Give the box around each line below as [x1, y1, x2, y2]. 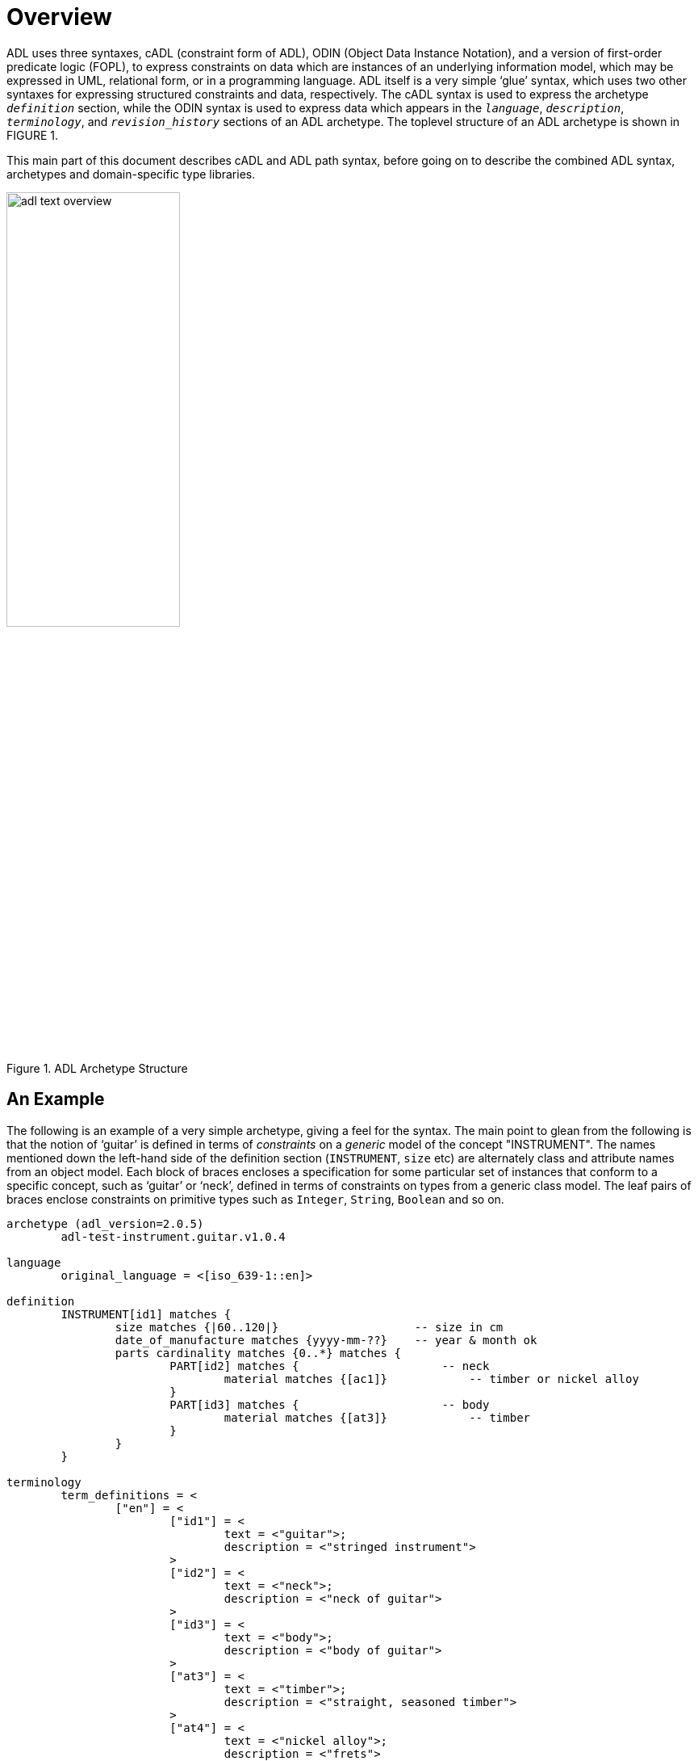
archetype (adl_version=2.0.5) [6, 1217, 204, 1230]
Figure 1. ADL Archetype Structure [6, 1061, 188, 1075]
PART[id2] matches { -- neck [169, 1359, 490, 1372]
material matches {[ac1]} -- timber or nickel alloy [224, 1372, 639, 1385]
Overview [6, 3, 112, 31]
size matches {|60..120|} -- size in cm [115, 1320, 504, 1334]
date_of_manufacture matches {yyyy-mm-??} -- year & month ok [115, 1333, 537, 1347]
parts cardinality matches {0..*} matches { [115, 1346, 401, 1360]
